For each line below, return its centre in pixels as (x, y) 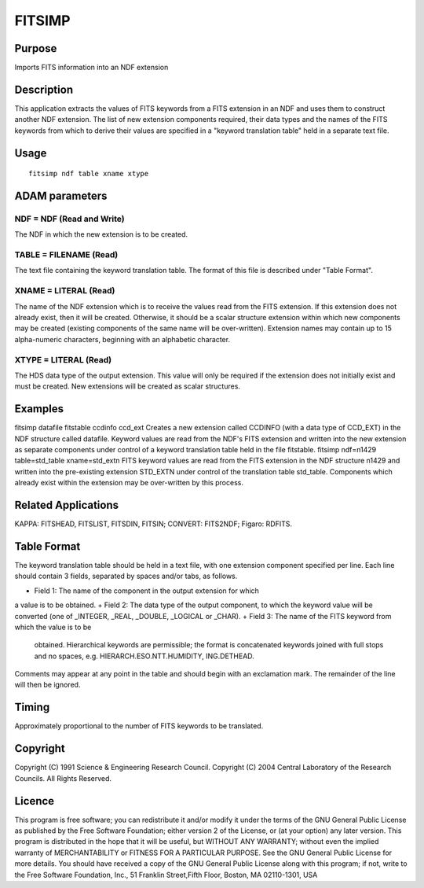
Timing (32, 707)
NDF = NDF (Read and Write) (69, 219)
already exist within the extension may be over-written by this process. (129, 483)
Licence (35, 801)
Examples (39, 409)
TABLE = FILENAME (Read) (66, 255)
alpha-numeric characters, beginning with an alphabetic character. (122, 339)
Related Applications (67, 505)
